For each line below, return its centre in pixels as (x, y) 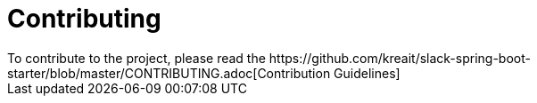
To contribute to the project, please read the (136, 58)
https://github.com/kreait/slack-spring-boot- (400, 58)
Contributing (84, 19)
